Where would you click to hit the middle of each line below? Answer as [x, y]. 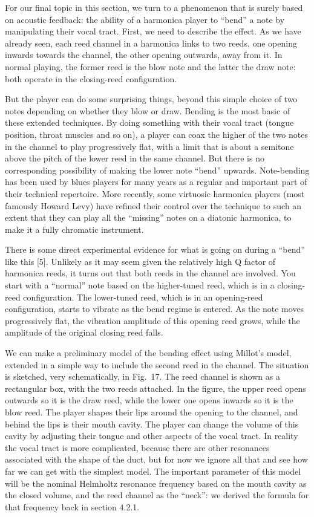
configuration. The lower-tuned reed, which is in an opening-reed [143, 297]
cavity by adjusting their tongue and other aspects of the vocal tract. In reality [152, 436]
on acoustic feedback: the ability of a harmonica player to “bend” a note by [145, 19]
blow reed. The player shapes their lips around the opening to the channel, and [152, 412]
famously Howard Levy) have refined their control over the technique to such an [153, 205]
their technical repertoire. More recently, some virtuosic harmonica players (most [155, 193]
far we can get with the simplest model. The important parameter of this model [153, 471]
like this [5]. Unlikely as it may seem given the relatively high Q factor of [140, 261]
